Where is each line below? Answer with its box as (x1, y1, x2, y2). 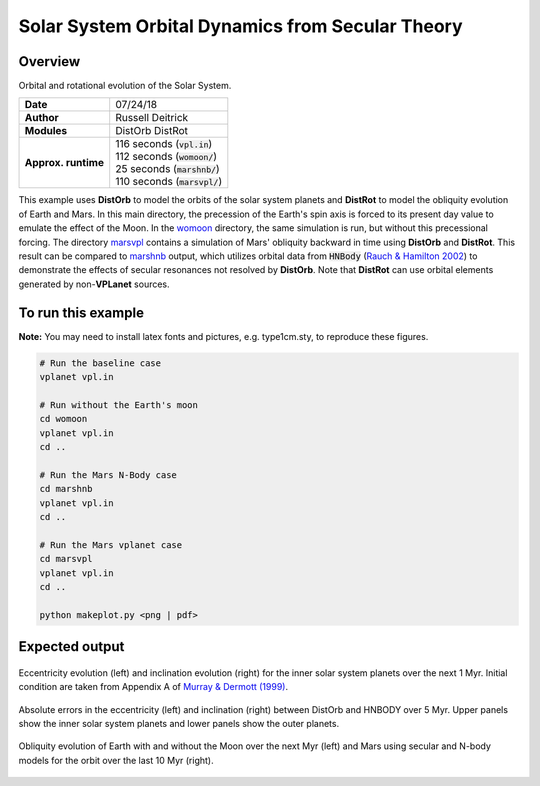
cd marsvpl (39, 553, 93, 565)
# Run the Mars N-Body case (39, 469, 177, 480)
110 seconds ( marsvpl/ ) (115, 175, 223, 189)
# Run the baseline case (39, 357, 162, 369)
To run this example (18, 304, 145, 321)
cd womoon (39, 413, 88, 425)
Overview (18, 53, 81, 70)
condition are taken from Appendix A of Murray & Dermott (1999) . (18, 681, 289, 693)
